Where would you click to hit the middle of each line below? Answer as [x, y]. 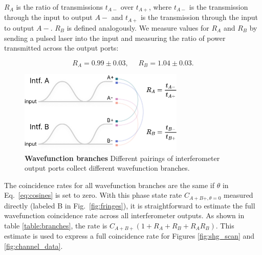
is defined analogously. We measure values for [138, 27]
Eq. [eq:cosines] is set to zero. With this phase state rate [93, 195]
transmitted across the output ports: [61, 48]
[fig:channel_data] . [34, 246]
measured [238, 195]
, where [160, 7]
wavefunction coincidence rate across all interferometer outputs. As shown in [124, 215]
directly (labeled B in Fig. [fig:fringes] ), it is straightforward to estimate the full [130, 205]
